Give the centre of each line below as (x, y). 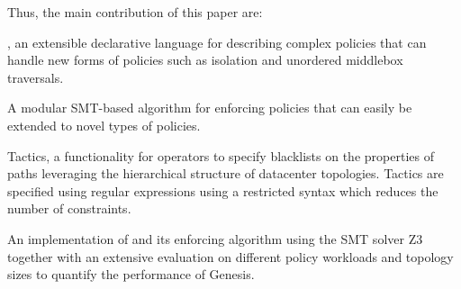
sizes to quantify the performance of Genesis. (131, 274)
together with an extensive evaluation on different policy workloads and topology (230, 256)
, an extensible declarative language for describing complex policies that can (217, 42)
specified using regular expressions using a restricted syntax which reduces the (223, 190)
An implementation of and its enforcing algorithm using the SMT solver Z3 (215, 238)
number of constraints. (69, 208)
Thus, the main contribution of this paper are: (135, 12)
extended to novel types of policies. (104, 125)
